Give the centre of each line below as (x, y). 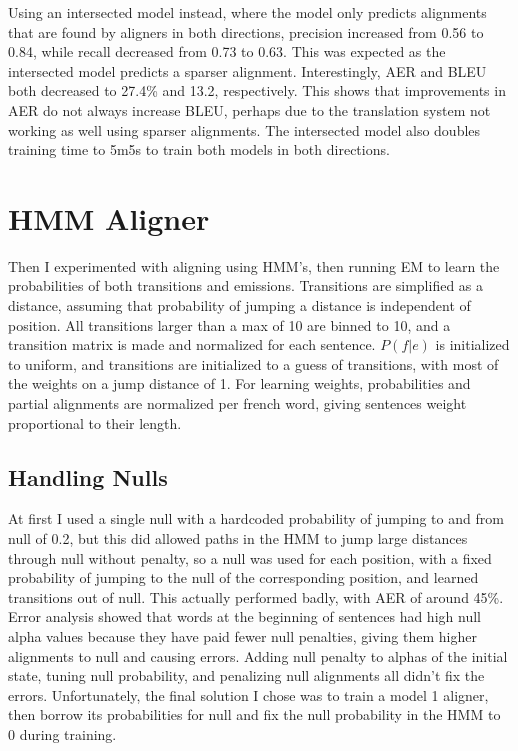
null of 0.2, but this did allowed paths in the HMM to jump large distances (238, 538)
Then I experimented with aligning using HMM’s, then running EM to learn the (254, 265)
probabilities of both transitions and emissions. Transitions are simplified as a (246, 285)
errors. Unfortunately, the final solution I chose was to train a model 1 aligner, (248, 694)
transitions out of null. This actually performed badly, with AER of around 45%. (256, 596)
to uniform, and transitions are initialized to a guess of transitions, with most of (253, 363)
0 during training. (62, 733)
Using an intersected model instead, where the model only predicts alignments (247, 12)
